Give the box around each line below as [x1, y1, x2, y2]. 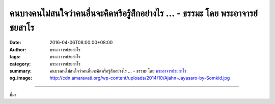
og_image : [9, 75, 33, 81]
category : [9, 61, 31, 67]
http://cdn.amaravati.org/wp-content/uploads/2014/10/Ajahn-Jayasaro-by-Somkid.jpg [49, 75, 230, 81]
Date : [9, 40, 21, 46]
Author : [9, 46, 26, 53]
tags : [9, 54, 21, 60]
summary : [9, 67, 32, 74]
